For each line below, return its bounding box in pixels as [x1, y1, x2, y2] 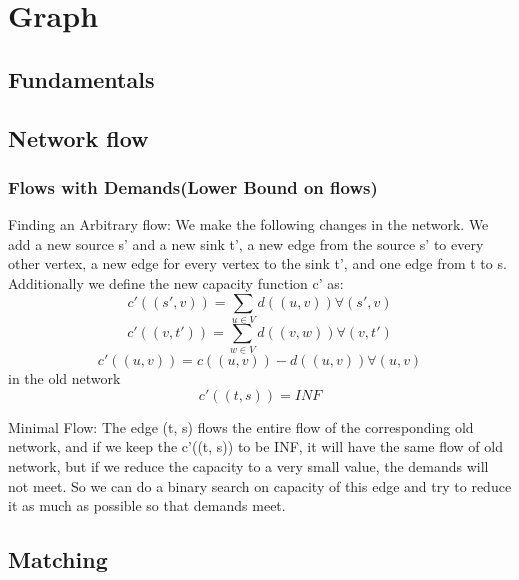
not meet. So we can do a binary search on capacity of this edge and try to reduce [8, 475, 512, 496]
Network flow [8, 122, 149, 153]
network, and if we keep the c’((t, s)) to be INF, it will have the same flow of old [8, 436, 503, 457]
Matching [8, 544, 108, 575]
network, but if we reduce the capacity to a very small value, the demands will [8, 455, 489, 476]
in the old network [8, 368, 121, 389]
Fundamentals [8, 63, 155, 94]
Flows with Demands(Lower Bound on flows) [8, 174, 378, 199]
